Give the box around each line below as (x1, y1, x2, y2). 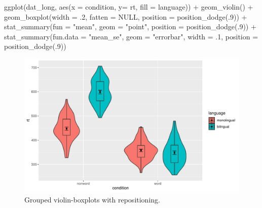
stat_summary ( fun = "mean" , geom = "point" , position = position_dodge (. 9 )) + (4, 21, 256, 32)
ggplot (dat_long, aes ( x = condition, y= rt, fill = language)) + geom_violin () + (4, 2, 253, 12)
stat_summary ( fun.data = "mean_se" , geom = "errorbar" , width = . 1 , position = (4, 31, 258, 41)
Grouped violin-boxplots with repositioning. (24, 194, 160, 204)
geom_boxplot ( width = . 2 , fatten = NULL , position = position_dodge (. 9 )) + (4, 11, 247, 22)
